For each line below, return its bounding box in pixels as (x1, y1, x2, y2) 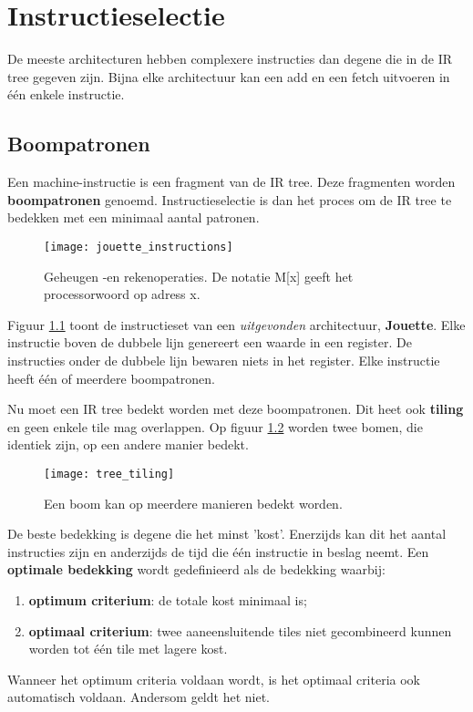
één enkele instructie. (7, 85, 125, 104)
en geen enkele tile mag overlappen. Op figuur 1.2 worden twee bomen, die (7, 417, 423, 436)
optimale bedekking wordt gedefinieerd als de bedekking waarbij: (7, 560, 386, 579)
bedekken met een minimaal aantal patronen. (7, 208, 260, 227)
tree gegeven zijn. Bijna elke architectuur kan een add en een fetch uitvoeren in (7, 67, 450, 86)
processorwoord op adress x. (44, 284, 201, 304)
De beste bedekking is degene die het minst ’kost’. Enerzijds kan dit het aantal (7, 524, 447, 543)
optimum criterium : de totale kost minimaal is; (28, 590, 307, 609)
